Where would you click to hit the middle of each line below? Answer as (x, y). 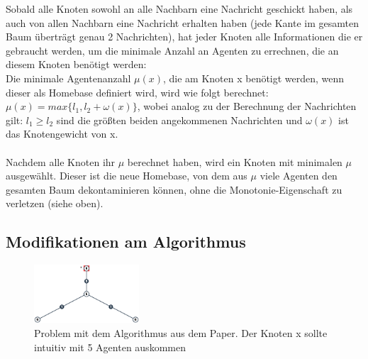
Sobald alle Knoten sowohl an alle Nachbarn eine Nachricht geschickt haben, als (179, 9)
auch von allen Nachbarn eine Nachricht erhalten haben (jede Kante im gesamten (182, 22)
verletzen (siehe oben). (55, 203)
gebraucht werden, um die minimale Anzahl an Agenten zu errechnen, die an (172, 50)
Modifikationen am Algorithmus (126, 242)
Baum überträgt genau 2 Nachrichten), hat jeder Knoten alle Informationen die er (184, 37)
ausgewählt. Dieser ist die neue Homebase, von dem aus (127, 176)
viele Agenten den (299, 176)
